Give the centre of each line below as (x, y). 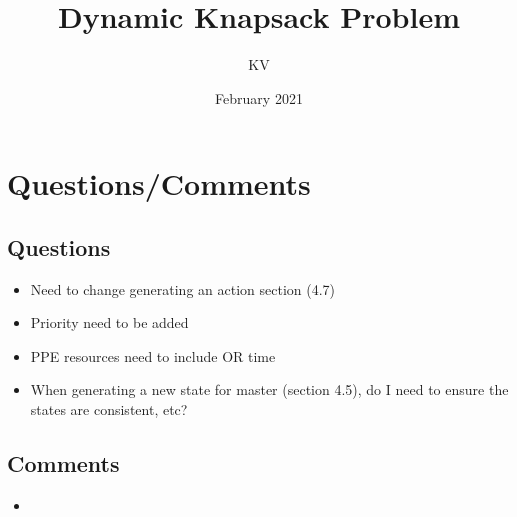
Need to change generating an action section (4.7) (183, 288)
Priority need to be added (109, 322)
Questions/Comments (159, 183)
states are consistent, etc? (109, 409)
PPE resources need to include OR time (153, 355)
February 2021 (259, 97)
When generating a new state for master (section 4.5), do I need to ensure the (269, 389)
